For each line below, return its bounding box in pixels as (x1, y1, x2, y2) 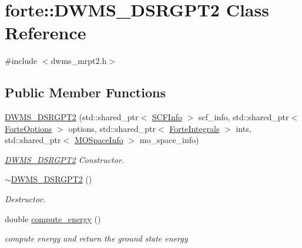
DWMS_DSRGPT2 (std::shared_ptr (5, 111, 139, 123)
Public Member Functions (5, 83, 166, 101)
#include (5, 55, 38, 67)
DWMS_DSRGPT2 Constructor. (5, 153, 125, 165)
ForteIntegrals (169, 122, 220, 134)
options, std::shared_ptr (68, 122, 156, 134)
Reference (5, 21, 86, 45)
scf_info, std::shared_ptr (198, 111, 289, 123)
